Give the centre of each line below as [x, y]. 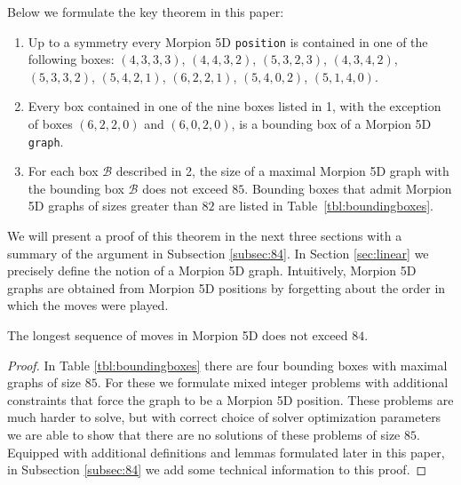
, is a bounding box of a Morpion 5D [331, 124]
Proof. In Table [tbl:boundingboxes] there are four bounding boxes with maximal [227, 365]
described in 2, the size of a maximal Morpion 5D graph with [282, 171]
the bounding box [76, 188]
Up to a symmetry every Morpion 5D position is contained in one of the [228, 41]
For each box [63, 171]
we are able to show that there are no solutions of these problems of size [204, 434]
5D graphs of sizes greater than [113, 206]
